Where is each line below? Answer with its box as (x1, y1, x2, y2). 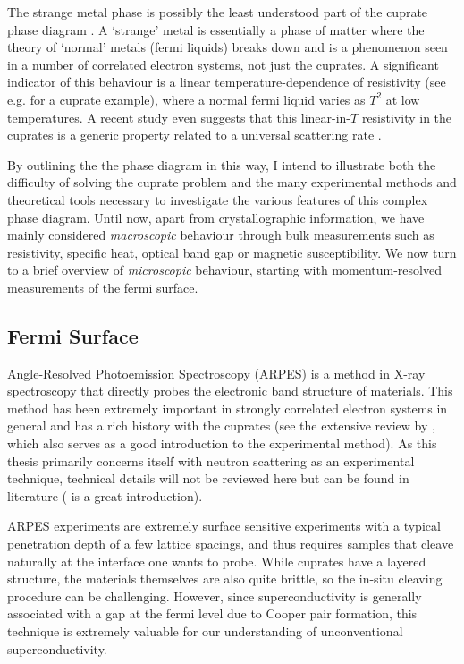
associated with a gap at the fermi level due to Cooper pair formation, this (7, 604, 418, 623)
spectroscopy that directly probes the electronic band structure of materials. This (7, 381, 453, 400)
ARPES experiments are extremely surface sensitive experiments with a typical (7, 516, 441, 535)
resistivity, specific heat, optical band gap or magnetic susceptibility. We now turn (7, 243, 457, 261)
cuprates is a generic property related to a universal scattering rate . (7, 125, 382, 144)
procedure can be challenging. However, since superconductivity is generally (7, 586, 422, 605)
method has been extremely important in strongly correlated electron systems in (7, 398, 448, 417)
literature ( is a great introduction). (7, 486, 203, 505)
